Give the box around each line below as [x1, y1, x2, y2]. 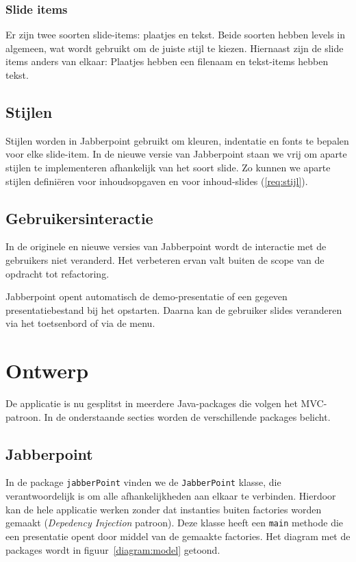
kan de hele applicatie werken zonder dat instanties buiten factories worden [5, 502, 322, 516]
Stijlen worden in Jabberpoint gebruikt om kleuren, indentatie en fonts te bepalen [5, 133, 349, 147]
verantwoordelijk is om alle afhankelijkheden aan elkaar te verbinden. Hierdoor [5, 489, 336, 503]
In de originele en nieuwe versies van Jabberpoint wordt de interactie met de [5, 239, 327, 254]
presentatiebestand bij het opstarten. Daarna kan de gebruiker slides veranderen [5, 302, 342, 317]
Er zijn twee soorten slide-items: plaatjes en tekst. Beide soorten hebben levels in [5, 27, 346, 42]
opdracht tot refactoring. [5, 266, 110, 280]
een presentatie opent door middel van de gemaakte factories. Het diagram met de [5, 528, 351, 543]
